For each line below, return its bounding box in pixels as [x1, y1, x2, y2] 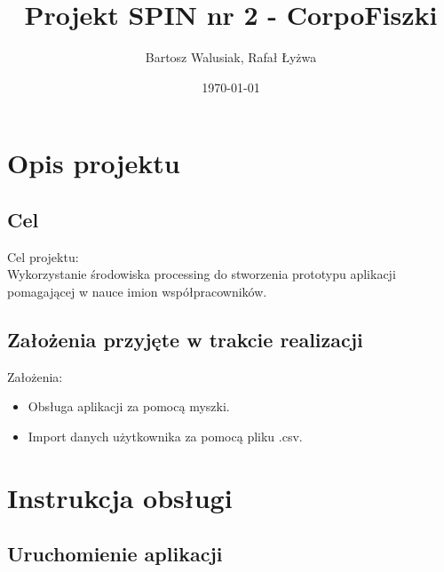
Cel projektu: [7, 247, 79, 266]
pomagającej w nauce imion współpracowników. [7, 282, 267, 300]
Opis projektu [7, 145, 180, 181]
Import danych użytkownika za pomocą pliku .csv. [28, 426, 303, 445]
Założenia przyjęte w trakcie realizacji [7, 325, 363, 353]
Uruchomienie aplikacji [7, 540, 223, 568]
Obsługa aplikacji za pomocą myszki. [28, 397, 230, 416]
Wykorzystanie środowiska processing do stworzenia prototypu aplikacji [7, 265, 396, 283]
